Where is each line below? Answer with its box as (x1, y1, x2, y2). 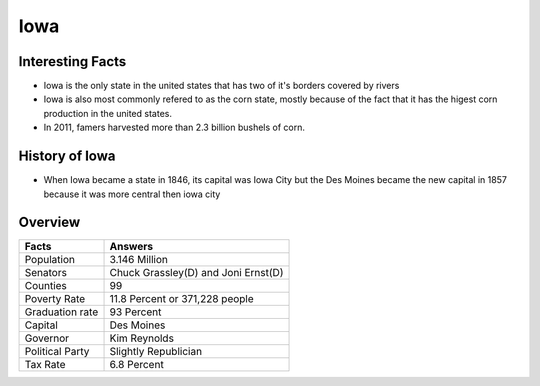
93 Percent (109, 305, 162, 319)
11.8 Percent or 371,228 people (109, 292, 254, 306)
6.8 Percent (109, 358, 164, 372)
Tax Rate (24, 358, 66, 372)
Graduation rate (24, 305, 99, 319)
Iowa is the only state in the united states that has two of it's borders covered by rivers (43, 80, 400, 92)
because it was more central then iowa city (43, 188, 221, 200)
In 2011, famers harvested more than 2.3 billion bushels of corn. (43, 121, 305, 134)
